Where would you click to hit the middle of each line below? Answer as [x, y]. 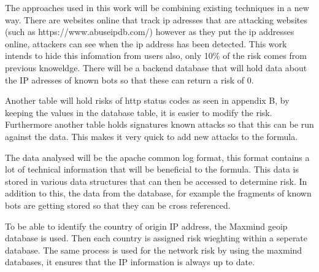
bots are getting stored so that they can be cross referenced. [118, 205]
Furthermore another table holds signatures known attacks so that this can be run [159, 124]
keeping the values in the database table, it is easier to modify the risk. [139, 112]
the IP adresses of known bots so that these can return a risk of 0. [129, 80]
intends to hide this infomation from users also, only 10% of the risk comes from [156, 56]
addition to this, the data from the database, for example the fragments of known [158, 193]
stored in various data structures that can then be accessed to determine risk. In [156, 181]
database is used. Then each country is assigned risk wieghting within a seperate [156, 238]
